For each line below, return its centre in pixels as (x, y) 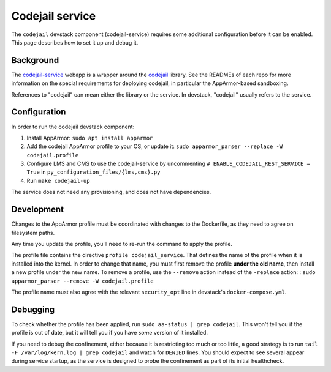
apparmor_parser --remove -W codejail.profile (82, 281)
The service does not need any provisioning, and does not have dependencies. (111, 192)
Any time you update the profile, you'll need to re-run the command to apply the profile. (122, 244)
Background (35, 60)
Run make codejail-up (58, 180)
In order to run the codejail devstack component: (73, 127)
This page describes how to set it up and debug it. (75, 42)
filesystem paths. (33, 232)
